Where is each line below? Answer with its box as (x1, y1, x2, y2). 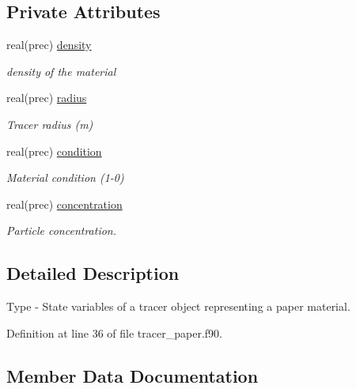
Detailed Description (6, 261, 180, 285)
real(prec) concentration (6, 195, 123, 212)
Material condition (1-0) (6, 169, 124, 186)
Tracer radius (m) (6, 115, 93, 132)
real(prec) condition (6, 142, 102, 159)
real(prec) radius (6, 89, 87, 106)
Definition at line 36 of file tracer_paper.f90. (6, 324, 222, 341)
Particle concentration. (6, 222, 117, 239)
